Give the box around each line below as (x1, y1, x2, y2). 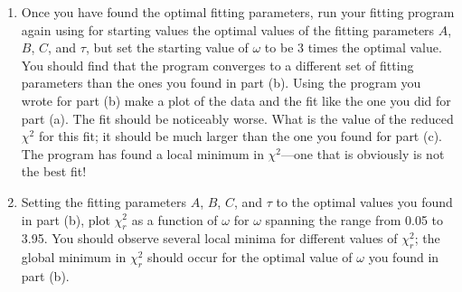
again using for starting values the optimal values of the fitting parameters (21, 20, 435, 39)
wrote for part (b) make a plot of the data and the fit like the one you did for (21, 90, 451, 109)
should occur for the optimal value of (147, 248, 353, 267)
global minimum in (21, 248, 127, 267)
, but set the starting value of (85, 38, 249, 57)
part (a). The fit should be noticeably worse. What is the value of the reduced (21, 108, 454, 127)
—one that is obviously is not (281, 144, 445, 163)
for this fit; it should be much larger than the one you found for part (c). (38, 127, 442, 146)
